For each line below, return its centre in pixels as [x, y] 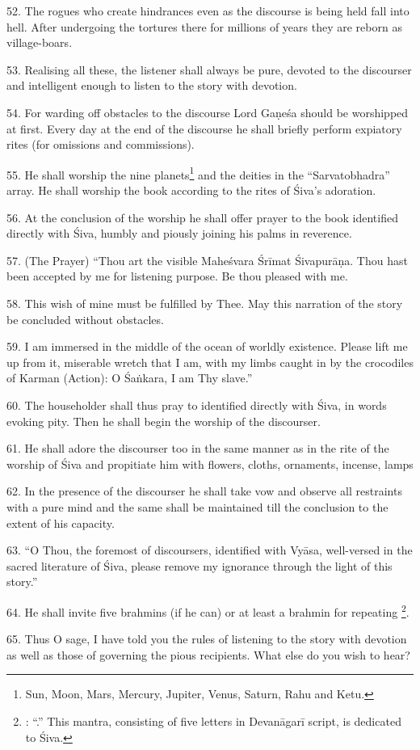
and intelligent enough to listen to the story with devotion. [152, 85]
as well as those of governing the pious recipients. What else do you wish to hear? [208, 654]
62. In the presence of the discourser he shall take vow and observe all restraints [204, 491]
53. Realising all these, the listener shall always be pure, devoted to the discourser [209, 69]
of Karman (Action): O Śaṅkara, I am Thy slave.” [130, 378]
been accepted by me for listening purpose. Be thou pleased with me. [177, 276]
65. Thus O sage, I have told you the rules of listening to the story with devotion [207, 639]
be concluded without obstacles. [85, 319]
